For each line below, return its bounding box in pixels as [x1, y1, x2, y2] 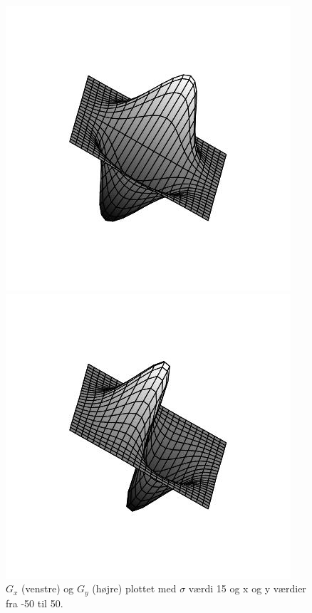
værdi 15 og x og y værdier [188, 581, 306, 596]
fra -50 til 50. [6, 595, 63, 610]
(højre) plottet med [92, 581, 177, 596]
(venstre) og [21, 581, 74, 596]
